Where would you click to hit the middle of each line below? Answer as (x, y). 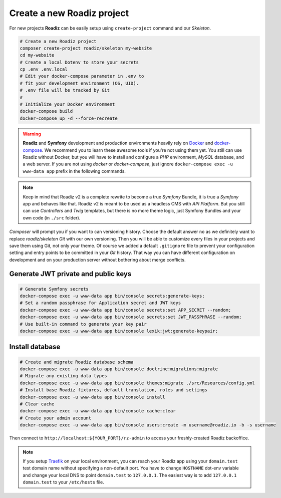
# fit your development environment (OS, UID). (79, 83)
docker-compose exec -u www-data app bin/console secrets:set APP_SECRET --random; (125, 310)
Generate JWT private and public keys (70, 274)
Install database (35, 347)
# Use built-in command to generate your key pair (83, 324)
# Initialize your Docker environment (67, 104)
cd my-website (37, 55)
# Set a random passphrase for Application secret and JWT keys (100, 303)
